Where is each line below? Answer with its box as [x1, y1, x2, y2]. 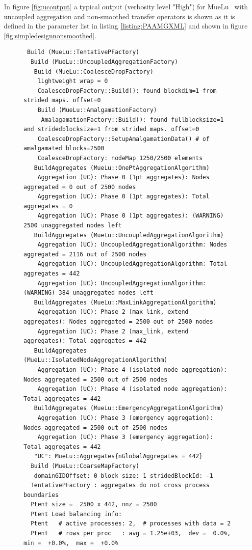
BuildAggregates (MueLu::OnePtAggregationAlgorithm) [34, 164, 210, 171]
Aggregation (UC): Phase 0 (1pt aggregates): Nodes [37, 174, 210, 181]
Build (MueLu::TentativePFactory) [27, 49, 140, 56]
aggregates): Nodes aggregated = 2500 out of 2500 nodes [24, 318, 213, 325]
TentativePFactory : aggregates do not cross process [30, 482, 210, 489]
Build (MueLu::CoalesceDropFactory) [34, 68, 153, 75]
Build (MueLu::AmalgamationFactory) [37, 106, 157, 113]
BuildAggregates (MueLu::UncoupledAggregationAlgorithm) [34, 231, 224, 239]
